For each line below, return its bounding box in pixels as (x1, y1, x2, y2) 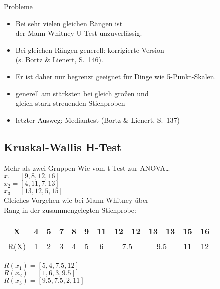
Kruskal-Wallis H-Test (4, 139, 122, 154)
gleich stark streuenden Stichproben (15, 98, 125, 108)
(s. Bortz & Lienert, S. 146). (15, 54, 103, 65)
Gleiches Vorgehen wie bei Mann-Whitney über (4, 195, 149, 205)
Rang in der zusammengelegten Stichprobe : (4, 204, 136, 215)
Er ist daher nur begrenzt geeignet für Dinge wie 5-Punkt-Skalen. (15, 71, 216, 81)
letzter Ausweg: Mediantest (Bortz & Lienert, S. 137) (15, 114, 180, 125)
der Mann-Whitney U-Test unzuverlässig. (15, 28, 142, 38)
